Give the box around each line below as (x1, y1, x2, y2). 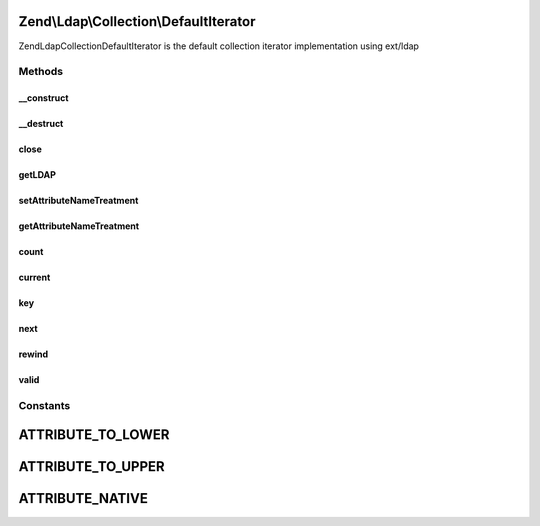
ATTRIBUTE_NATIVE (18, 490, 149, 507)
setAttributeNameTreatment (18, 195, 139, 207)
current (18, 271, 51, 284)
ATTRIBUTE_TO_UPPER (18, 458, 165, 475)
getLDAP (18, 169, 57, 181)
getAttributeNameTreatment (18, 220, 140, 232)
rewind (18, 348, 49, 360)
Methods (18, 65, 64, 79)
